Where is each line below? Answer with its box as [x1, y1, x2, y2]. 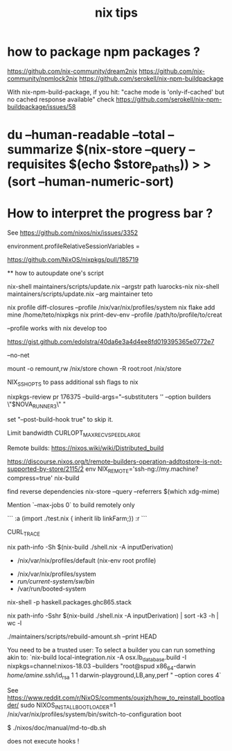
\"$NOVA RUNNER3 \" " [7, 400, 66, 411]
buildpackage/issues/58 [7, 102, 76, 110]
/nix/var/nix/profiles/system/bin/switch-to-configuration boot [7, 710, 182, 718]
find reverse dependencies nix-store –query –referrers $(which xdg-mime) [7, 487, 220, 495]
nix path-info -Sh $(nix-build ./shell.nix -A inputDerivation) [7, 543, 174, 551]
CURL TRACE [7, 527, 40, 538]
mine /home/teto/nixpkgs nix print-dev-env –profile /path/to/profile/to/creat [7, 311, 223, 319]
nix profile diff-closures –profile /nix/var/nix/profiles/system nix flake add [7, 303, 215, 311]
